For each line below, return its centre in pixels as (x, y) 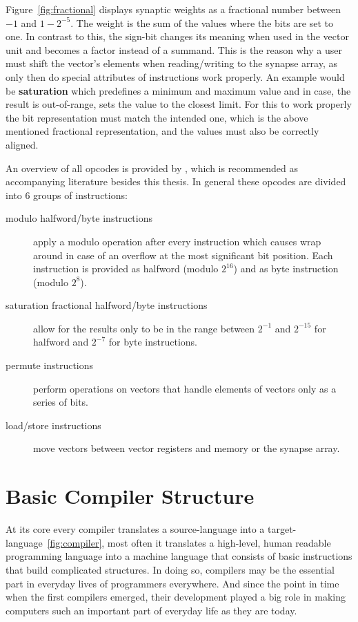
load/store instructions (53, 425)
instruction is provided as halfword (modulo (126, 268)
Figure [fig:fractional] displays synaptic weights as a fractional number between (173, 9)
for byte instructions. (153, 342)
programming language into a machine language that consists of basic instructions (179, 556)
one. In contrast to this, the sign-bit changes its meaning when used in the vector (177, 36)
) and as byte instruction (286, 268)
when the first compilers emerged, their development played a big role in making (176, 597)
